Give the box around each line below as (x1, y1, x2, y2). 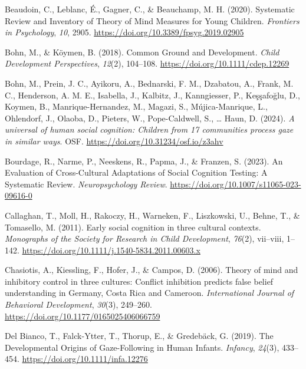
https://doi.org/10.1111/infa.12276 (22, 352, 148, 365)
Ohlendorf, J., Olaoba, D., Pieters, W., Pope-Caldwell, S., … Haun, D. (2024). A (5, 111, 295, 124)
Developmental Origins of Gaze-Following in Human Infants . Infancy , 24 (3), (5, 341, 279, 353)
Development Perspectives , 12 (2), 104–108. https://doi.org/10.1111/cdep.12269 (5, 57, 289, 70)
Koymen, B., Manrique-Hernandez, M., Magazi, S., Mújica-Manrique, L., (5, 100, 268, 113)
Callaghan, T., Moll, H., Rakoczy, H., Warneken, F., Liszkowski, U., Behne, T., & (5, 209, 300, 221)
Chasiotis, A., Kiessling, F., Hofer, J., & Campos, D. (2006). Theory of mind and (5, 263, 298, 276)
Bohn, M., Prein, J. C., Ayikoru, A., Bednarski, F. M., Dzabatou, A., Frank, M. (5, 77, 294, 89)
